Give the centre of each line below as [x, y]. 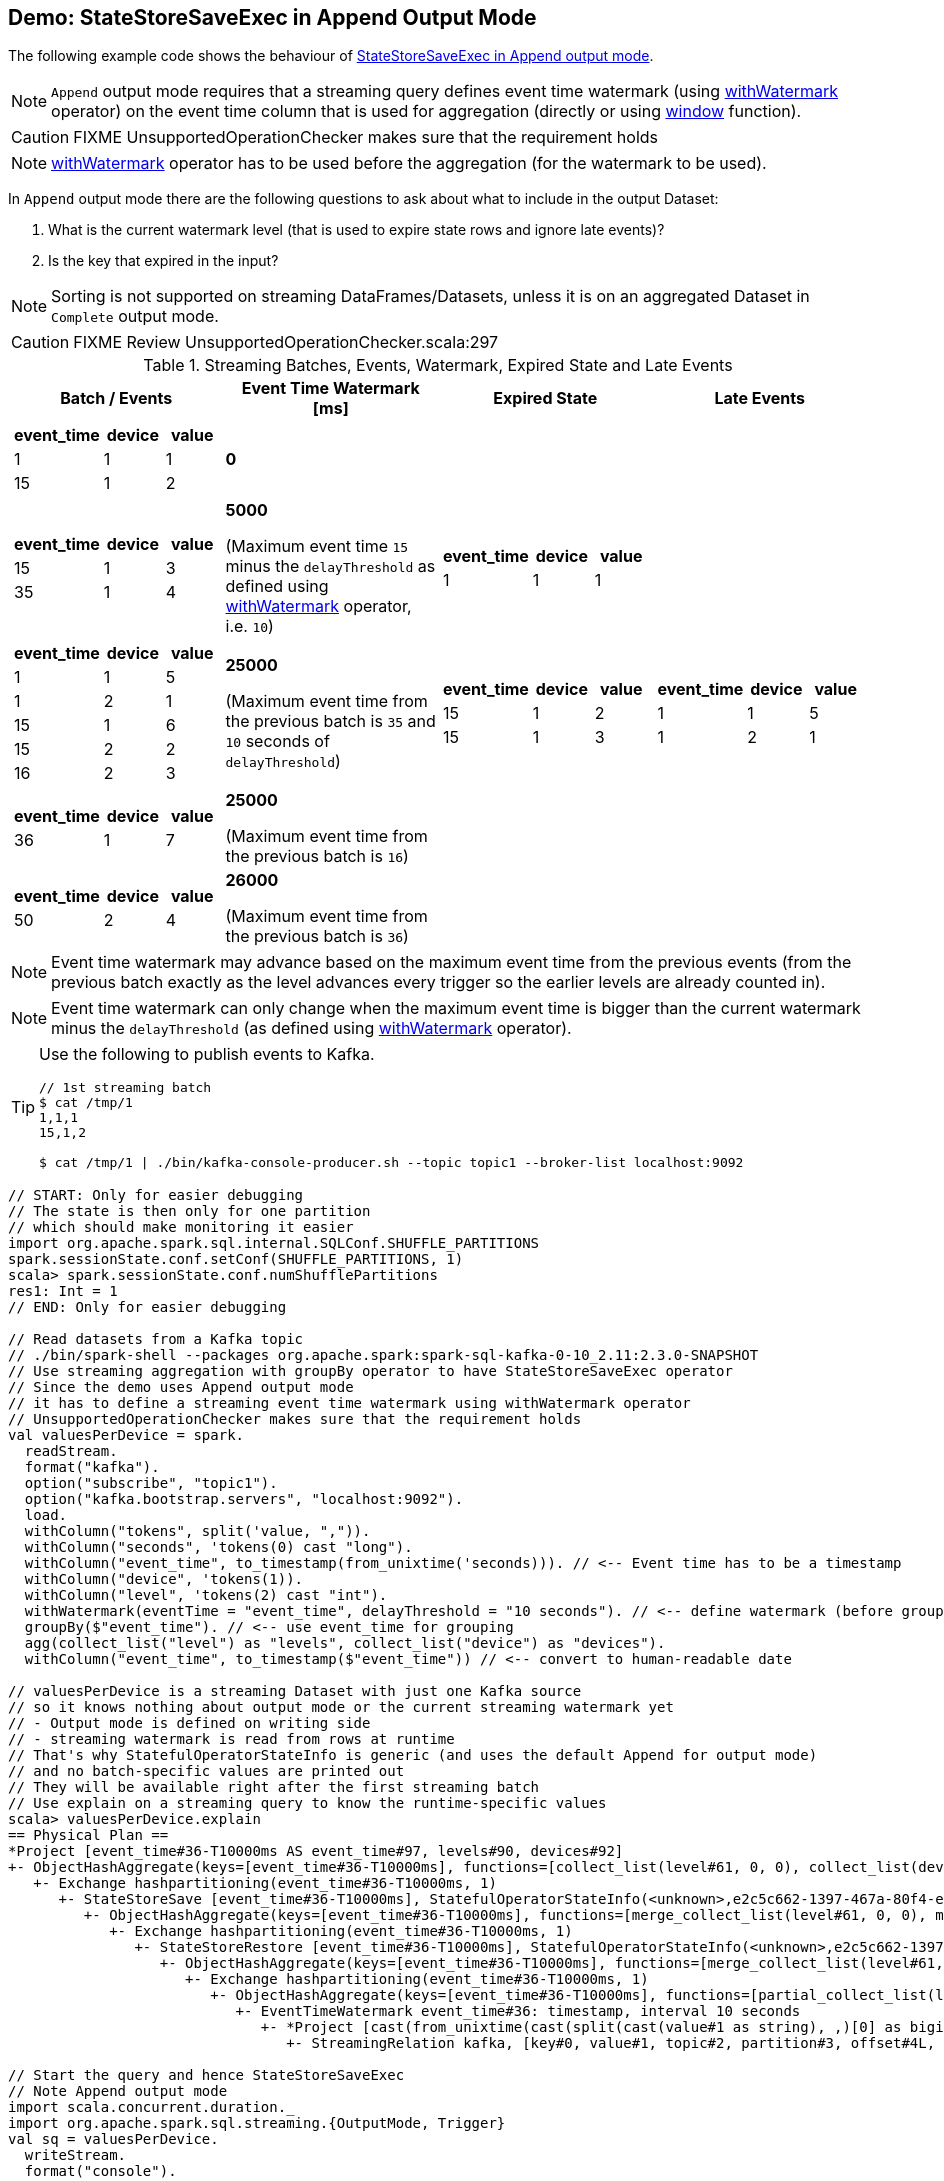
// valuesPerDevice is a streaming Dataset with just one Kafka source [295, 1691]
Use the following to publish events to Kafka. [207, 1054]
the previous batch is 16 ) [317, 856]
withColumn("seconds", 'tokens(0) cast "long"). [218, 1547]
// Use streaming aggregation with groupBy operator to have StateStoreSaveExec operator [370, 1371]
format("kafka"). [92, 1467]
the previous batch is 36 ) [317, 936]
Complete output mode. [135, 316]
